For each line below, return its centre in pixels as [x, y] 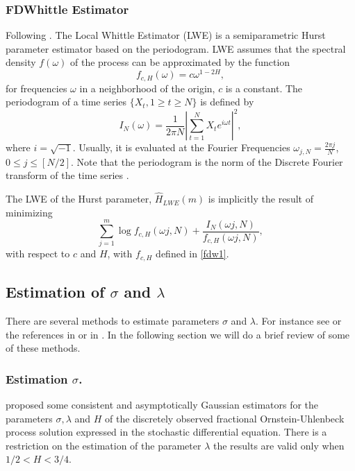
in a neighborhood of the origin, [147, 88]
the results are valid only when [279, 445]
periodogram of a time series [66, 102]
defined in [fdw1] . [192, 254]
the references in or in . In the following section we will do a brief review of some [178, 334]
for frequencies [36, 88]
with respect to [38, 254]
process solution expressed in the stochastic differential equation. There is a [166, 432]
